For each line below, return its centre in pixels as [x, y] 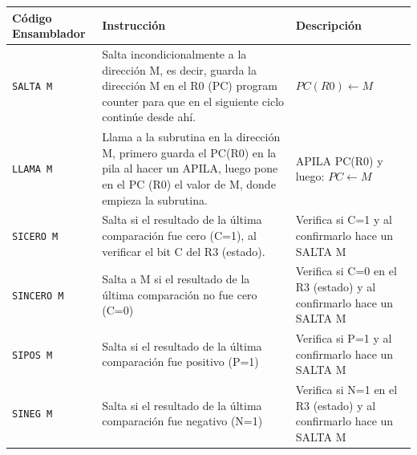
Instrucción [134, 25]
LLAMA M [32, 170]
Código [32, 17]
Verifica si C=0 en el [346, 271]
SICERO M [35, 236]
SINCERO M [38, 296]
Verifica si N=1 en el [346, 390]
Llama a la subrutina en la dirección [191, 137]
